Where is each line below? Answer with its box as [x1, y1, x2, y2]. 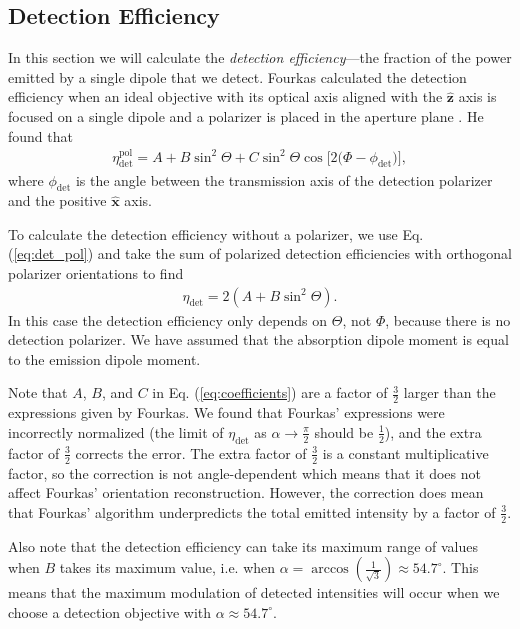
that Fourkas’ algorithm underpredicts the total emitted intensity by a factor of [8, 501, 496, 522]
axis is [458, 86, 497, 107]
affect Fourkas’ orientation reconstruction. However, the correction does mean [8, 482, 484, 503]
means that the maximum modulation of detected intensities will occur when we [8, 582, 500, 603]
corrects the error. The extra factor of [75, 442, 307, 463]
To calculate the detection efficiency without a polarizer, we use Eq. [8, 223, 424, 244]
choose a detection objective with [8, 601, 212, 622]
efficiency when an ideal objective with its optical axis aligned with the [8, 86, 443, 107]
